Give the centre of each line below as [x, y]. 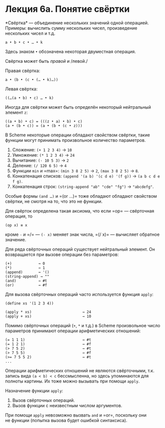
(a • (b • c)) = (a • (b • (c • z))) [44, 126]
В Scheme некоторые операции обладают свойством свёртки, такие [78, 135]
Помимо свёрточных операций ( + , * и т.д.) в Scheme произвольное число [83, 325]
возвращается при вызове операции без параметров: [62, 254]
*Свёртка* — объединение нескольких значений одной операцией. [77, 23]
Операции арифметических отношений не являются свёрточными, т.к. [80, 370]
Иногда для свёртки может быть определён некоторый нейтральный [78, 107]
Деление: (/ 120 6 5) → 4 [39, 165]
